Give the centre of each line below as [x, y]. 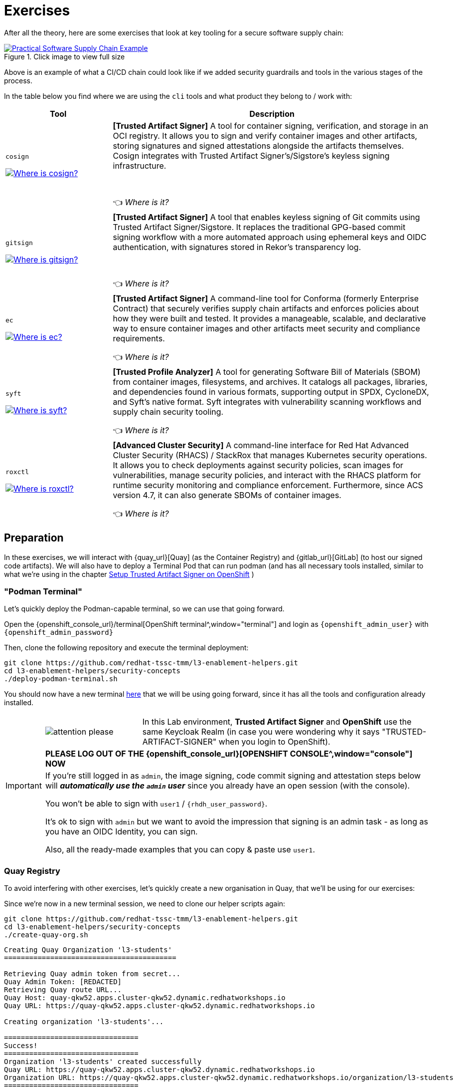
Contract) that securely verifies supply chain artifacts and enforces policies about [266, 308]
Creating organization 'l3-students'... [84, 1022]
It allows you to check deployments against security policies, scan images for [258, 465]
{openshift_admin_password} [59, 633]
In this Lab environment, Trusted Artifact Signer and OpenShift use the [277, 722]
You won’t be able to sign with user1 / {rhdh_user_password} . [156, 804]
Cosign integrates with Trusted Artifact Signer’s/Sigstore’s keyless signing [251, 155]
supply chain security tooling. [168, 411]
